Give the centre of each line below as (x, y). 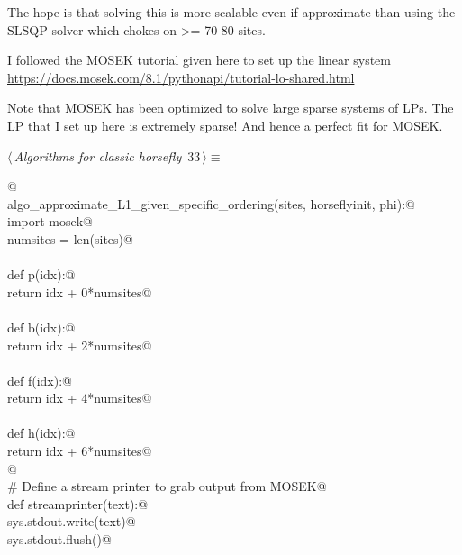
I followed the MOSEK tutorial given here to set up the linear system (199, 60)
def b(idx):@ (41, 327)
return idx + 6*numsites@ (80, 451)
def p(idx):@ (41, 274)
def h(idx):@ (41, 433)
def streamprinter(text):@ (78, 503)
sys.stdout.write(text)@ (72, 521)
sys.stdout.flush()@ (59, 539)
